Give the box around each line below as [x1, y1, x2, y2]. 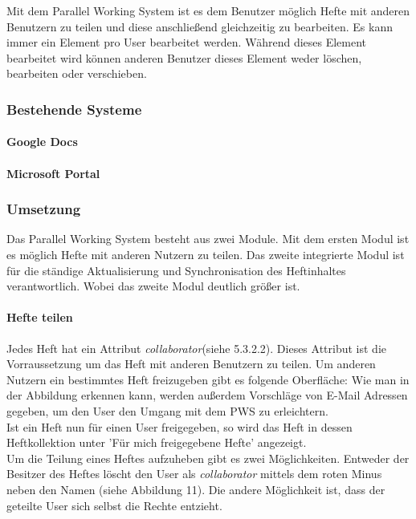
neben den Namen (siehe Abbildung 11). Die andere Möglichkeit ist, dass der [6, 480, 385, 497]
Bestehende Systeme [6, 99, 142, 119]
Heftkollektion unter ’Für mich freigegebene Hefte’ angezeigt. [6, 434, 307, 451]
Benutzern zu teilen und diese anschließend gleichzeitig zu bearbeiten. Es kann [6, 18, 393, 34]
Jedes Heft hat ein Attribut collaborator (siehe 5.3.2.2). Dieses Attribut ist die [6, 339, 387, 356]
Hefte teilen [6, 309, 73, 326]
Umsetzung [6, 199, 81, 219]
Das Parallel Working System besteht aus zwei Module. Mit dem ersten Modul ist [6, 230, 410, 247]
